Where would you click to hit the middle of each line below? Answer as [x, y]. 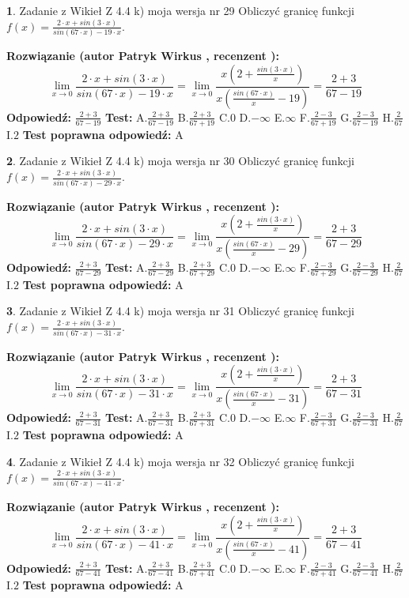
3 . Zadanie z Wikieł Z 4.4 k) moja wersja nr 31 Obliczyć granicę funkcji [180, 311]
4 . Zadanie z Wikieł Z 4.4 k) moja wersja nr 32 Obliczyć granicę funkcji [180, 461]
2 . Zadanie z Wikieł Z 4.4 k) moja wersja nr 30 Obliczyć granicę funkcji [180, 161]
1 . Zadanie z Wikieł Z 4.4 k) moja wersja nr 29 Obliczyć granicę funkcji [180, 10]
